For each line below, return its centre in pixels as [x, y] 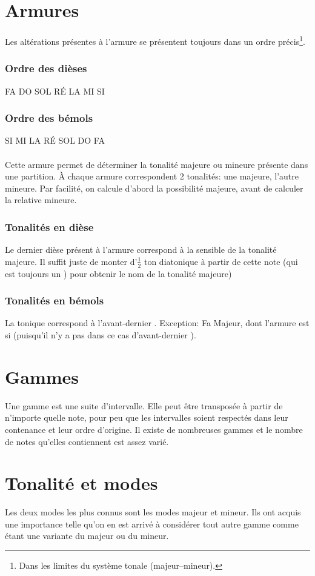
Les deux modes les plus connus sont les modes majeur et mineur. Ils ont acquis [153, 512]
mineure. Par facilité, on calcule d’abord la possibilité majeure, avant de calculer [154, 188]
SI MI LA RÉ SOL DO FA [55, 140]
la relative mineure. [41, 200]
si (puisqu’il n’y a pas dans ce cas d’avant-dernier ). [101, 335]
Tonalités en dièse [49, 226]
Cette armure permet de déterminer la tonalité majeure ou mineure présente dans [157, 164]
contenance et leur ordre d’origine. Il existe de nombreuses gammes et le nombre [154, 429]
